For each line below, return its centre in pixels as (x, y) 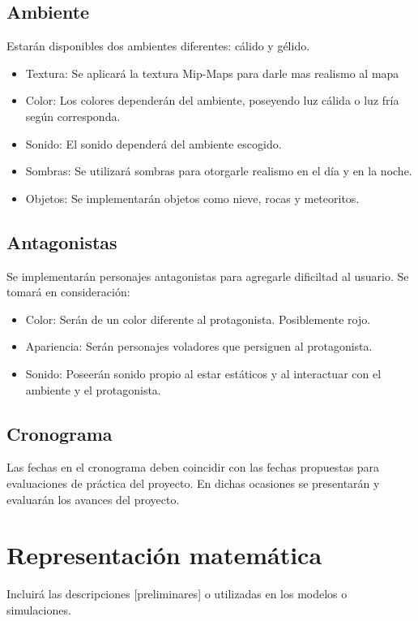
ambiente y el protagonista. (93, 389)
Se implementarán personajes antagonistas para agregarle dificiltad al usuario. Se (208, 276)
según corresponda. (73, 116)
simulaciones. (39, 609)
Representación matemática (164, 555)
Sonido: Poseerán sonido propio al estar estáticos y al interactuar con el (203, 373)
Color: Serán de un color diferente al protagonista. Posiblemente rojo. (198, 319)
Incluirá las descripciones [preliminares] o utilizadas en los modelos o (177, 594)
